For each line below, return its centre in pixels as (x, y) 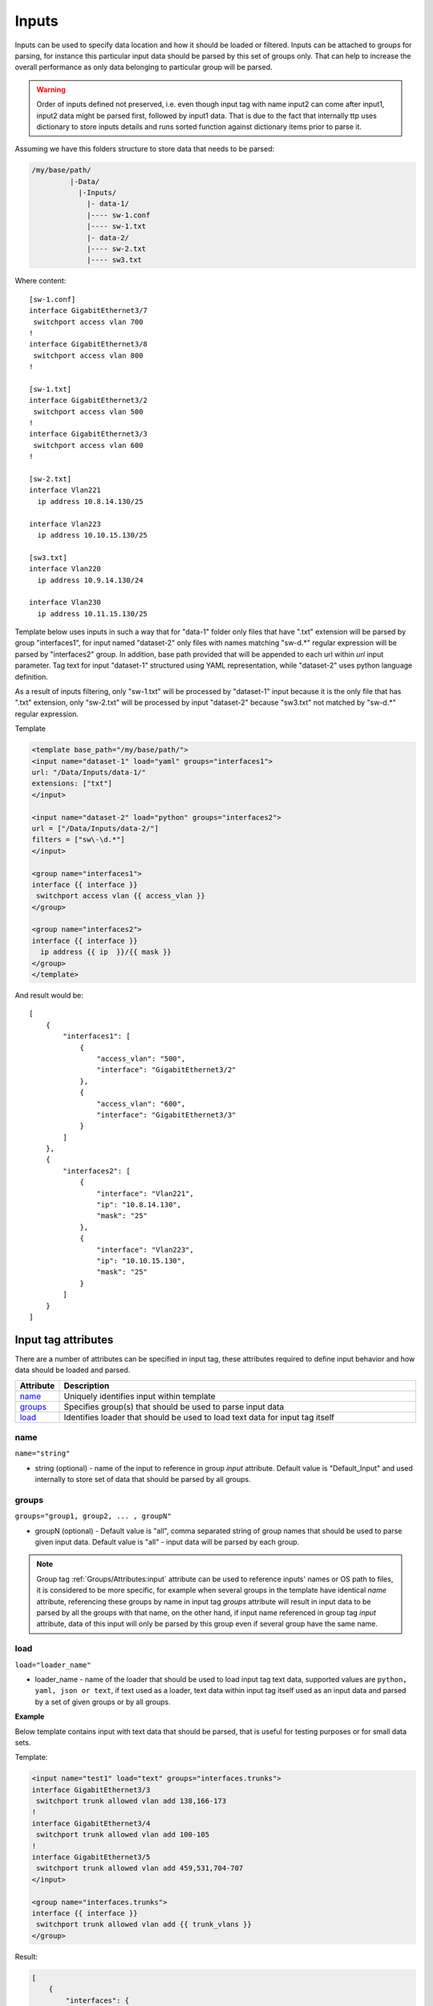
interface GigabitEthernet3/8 (89, 344)
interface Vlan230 (65, 603)
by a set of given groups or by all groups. (103, 1702)
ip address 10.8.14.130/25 (90, 501)
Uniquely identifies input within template (140, 1396)
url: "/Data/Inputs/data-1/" (89, 772)
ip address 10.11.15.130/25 (93, 613)
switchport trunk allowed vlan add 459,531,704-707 (140, 1868)
